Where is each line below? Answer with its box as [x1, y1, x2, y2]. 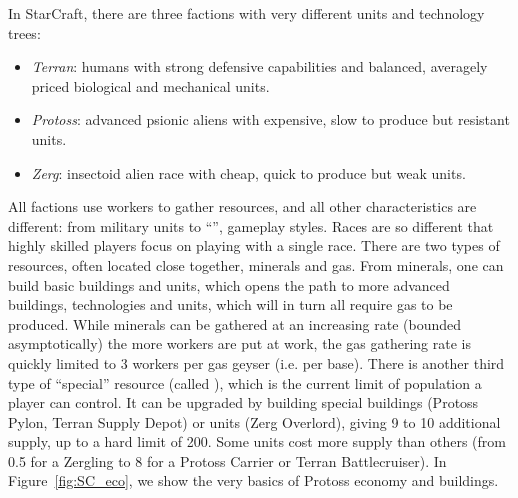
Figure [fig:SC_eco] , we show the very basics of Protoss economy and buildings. [8, 470, 499, 491]
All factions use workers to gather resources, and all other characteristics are [8, 196, 477, 217]
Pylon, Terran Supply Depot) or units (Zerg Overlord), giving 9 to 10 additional [8, 411, 501, 432]
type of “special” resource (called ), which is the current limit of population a [8, 372, 482, 393]
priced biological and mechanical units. [31, 75, 270, 96]
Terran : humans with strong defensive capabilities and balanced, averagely [31, 56, 488, 77]
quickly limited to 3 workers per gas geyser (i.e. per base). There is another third [8, 352, 505, 373]
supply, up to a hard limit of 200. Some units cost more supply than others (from [8, 431, 506, 452]
